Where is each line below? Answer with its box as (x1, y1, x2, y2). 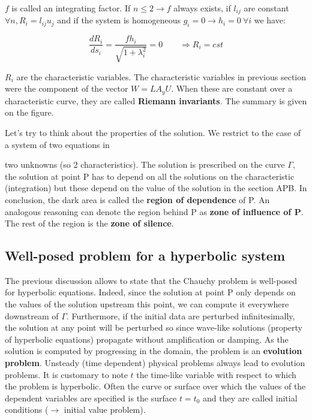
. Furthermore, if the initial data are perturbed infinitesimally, (66, 309, 295, 322)
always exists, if (173, 2, 231, 14)
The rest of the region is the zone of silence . (5, 217, 174, 229)
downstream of (5, 309, 59, 322)
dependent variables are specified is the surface (5, 391, 177, 404)
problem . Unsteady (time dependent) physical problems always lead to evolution (5, 356, 305, 369)
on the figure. (5, 106, 54, 119)
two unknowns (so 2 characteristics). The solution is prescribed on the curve (5, 158, 285, 171)
